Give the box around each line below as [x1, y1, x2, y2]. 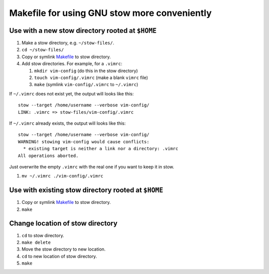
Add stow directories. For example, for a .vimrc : [21, 61, 123, 67]
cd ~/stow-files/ [21, 47, 64, 53]
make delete [21, 239, 51, 245]
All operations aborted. [18, 153, 79, 159]
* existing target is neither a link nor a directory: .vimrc [23, 146, 179, 152]
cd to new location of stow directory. [21, 253, 97, 259]
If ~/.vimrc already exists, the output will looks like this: [9, 120, 126, 126]
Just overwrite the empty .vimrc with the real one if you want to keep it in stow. [9, 164, 174, 170]
